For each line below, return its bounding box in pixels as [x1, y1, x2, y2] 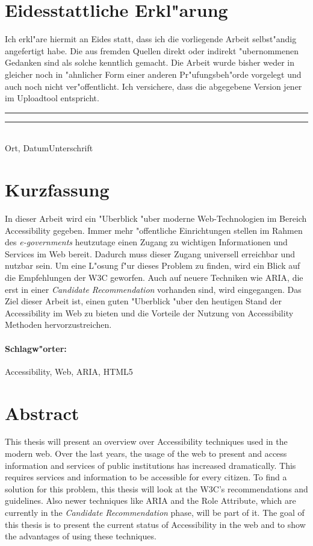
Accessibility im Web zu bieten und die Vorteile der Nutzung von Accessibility [5, 306, 294, 319]
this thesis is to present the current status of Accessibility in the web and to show [5, 518, 306, 530]
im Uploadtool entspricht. [5, 92, 99, 104]
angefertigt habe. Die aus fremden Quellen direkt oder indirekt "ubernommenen [5, 44, 299, 57]
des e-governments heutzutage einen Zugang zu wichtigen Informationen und [5, 236, 288, 248]
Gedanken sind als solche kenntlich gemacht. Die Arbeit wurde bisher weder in [5, 56, 295, 69]
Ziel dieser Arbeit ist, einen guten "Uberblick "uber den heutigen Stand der [5, 295, 282, 307]
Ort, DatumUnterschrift [5, 142, 93, 154]
